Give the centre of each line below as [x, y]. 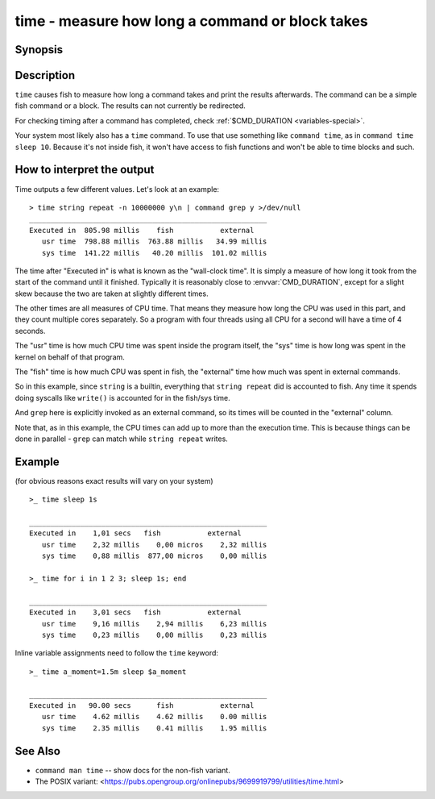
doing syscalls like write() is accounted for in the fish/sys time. [122, 397]
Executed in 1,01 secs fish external [135, 533]
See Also [37, 751]
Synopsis [39, 50]
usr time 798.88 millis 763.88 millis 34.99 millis [154, 241]
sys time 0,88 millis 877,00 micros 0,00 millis [154, 556]
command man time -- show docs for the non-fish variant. [133, 770]
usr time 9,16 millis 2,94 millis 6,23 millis [154, 624]
